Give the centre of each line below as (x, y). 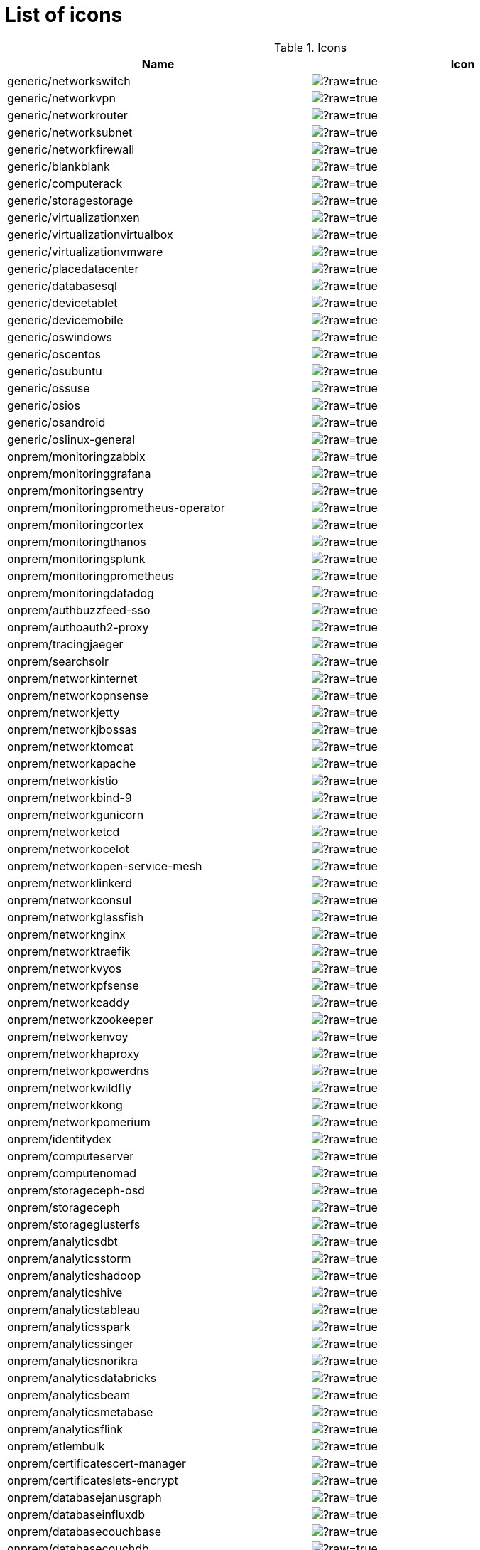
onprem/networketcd (64, 832)
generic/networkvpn (61, 98)
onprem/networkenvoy (68, 1036)
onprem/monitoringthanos (77, 541)
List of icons (64, 15)
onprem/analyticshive (65, 1292)
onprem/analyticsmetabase (80, 1412)
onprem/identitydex (59, 1139)
